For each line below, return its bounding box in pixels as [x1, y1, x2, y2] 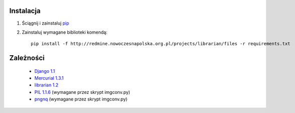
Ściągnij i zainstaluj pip [22, 20, 69, 26]
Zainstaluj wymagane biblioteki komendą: [22, 29, 108, 35]
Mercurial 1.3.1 [34, 75, 64, 81]
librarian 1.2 [34, 82, 59, 88]
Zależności [9, 54, 45, 62]
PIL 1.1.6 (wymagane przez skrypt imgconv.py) [34, 89, 131, 95]
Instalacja [9, 7, 41, 15]
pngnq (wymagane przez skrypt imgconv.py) [34, 96, 128, 102]
